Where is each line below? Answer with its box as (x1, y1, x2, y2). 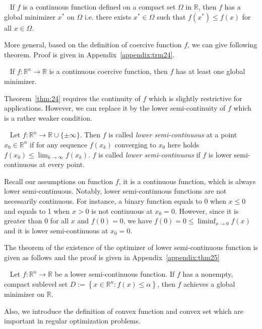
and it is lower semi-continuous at (4, 225, 108, 235)
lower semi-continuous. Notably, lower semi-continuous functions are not (4, 186, 227, 196)
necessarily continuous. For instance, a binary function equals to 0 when (4, 195, 226, 206)
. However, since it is (174, 205, 239, 216)
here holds (167, 139, 200, 149)
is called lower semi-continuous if (98, 149, 201, 159)
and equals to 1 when (4, 205, 70, 216)
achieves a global (183, 279, 235, 289)
